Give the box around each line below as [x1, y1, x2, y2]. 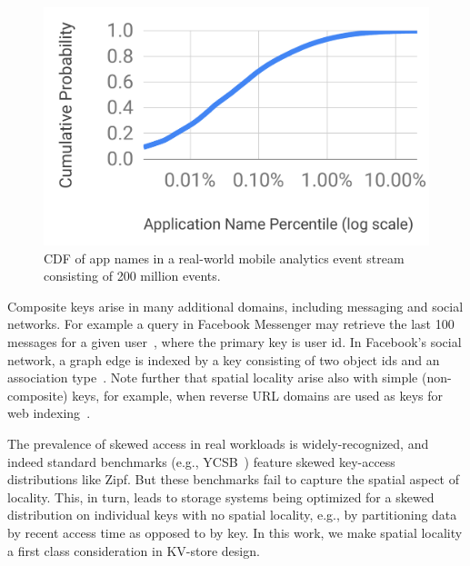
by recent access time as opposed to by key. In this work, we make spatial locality [7, 523, 463, 541]
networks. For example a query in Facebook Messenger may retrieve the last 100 [7, 314, 455, 333]
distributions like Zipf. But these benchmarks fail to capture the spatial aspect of [7, 470, 460, 489]
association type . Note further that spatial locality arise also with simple [7, 368, 418, 387]
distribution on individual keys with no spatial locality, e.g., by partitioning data [7, 505, 457, 524]
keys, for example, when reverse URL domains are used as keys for [72, 385, 443, 404]
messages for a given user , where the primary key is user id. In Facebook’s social [7, 333, 462, 352]
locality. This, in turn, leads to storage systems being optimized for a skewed [7, 487, 435, 506]
